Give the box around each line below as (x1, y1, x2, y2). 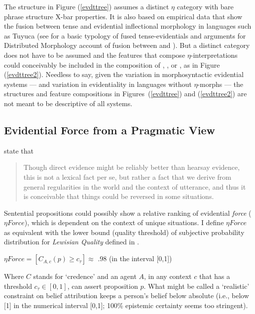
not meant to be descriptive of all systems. (4, 98, 133, 108)
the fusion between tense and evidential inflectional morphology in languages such (4, 21, 252, 31)
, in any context (144, 271, 192, 281)
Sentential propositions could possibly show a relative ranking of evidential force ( (4, 207, 252, 218)
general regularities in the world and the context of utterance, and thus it (23, 181, 246, 192)
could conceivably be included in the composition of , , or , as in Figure (4, 59, 220, 70)
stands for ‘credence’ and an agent (33, 271, 137, 281)
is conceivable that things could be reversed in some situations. (23, 191, 214, 201)
